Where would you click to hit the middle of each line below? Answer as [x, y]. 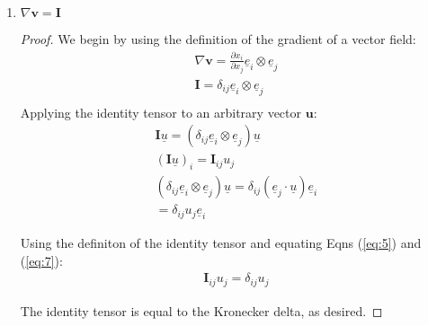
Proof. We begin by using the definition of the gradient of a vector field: [218, 39]
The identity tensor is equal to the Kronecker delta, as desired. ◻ [201, 310]
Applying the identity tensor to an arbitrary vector [160, 112]
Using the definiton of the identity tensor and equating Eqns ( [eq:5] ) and [221, 243]
